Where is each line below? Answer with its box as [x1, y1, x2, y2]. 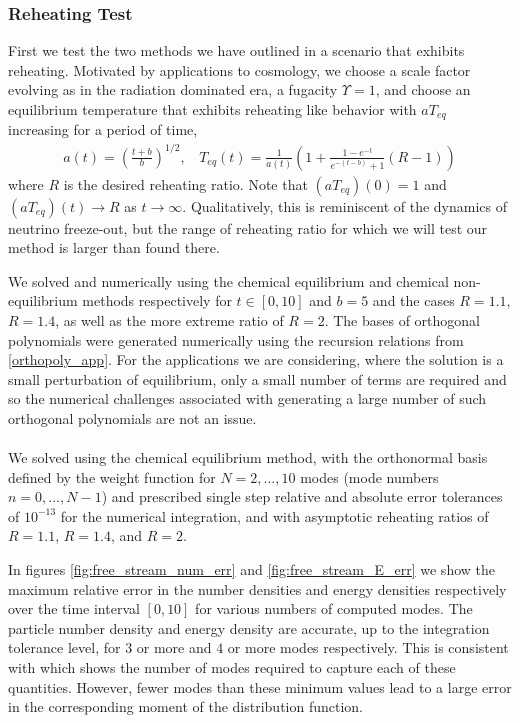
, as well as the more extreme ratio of [55, 309, 284, 330]
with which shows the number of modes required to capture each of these [8, 657, 456, 678]
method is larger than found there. [8, 237, 220, 258]
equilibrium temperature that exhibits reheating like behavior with [8, 99, 417, 119]
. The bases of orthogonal [324, 309, 481, 330]
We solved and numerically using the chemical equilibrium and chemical [8, 270, 449, 291]
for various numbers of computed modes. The [195, 598, 473, 619]
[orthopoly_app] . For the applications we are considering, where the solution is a [8, 349, 504, 370]
